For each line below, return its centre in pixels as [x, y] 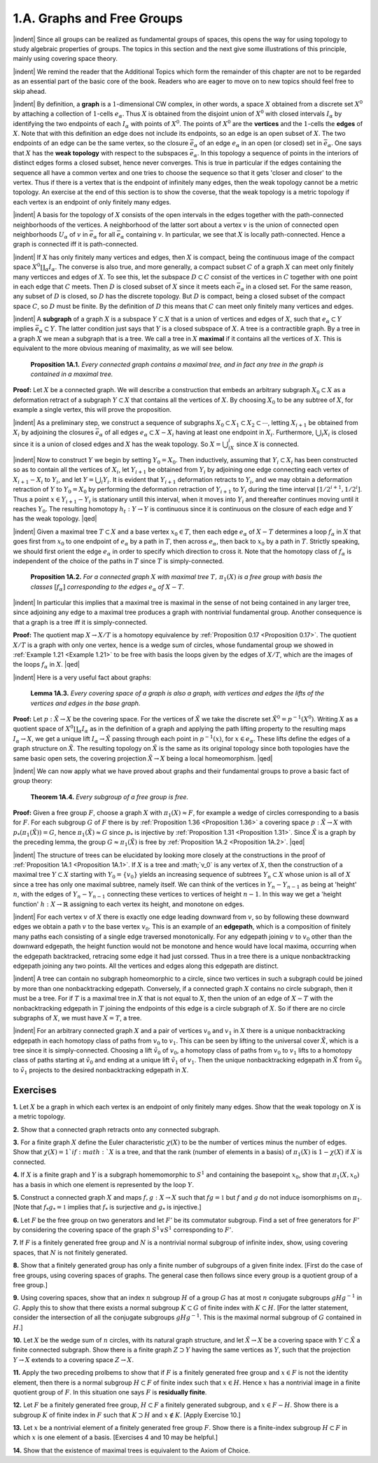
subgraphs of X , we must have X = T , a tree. [77, 1018]
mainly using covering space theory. [65, 59]
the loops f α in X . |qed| [47, 665]
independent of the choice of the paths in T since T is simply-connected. [118, 561]
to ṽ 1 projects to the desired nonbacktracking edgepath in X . [101, 1070]
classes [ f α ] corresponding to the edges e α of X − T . [107, 587]
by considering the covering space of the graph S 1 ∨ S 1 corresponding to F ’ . [123, 1229]
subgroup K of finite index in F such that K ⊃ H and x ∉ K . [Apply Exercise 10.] [127, 1415]
